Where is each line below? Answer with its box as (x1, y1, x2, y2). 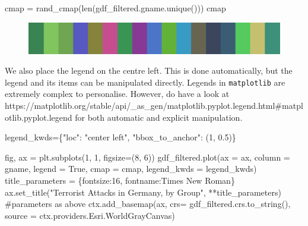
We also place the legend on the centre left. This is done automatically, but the (5, 64, 293, 77)
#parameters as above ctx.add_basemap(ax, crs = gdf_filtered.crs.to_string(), (5, 197, 291, 210)
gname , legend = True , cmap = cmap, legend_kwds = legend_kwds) (5, 162, 257, 175)
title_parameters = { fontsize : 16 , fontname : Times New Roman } (5, 174, 235, 186)
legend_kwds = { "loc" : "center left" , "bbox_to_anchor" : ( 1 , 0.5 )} (5, 131, 236, 143)
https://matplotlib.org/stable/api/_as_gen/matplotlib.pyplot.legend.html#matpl (5, 99, 303, 112)
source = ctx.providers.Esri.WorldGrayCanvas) (5, 209, 175, 221)
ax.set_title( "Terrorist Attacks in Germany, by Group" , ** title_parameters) (5, 186, 281, 198)
